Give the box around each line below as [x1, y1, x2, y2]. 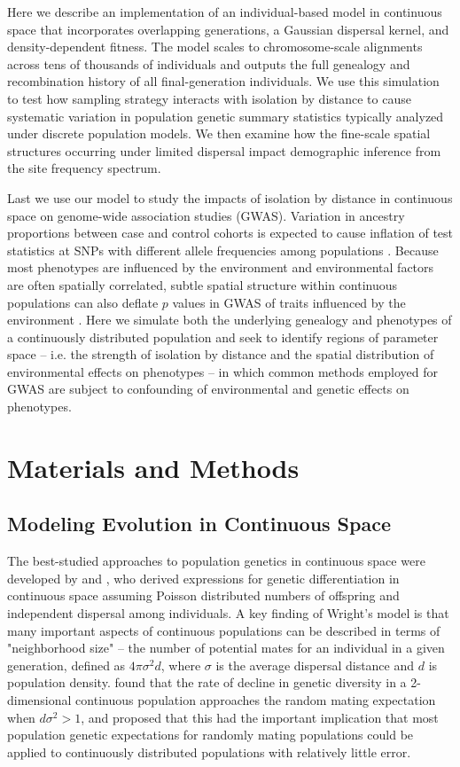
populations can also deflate [7, 293, 159, 311]
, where [160, 655, 201, 674]
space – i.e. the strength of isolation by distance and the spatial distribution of [7, 345, 434, 364]
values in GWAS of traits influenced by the [172, 293, 406, 311]
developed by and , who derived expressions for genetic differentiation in [7, 568, 400, 587]
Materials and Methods [7, 449, 300, 485]
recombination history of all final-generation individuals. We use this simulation [7, 72, 440, 90]
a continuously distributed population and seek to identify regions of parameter [7, 327, 439, 346]
